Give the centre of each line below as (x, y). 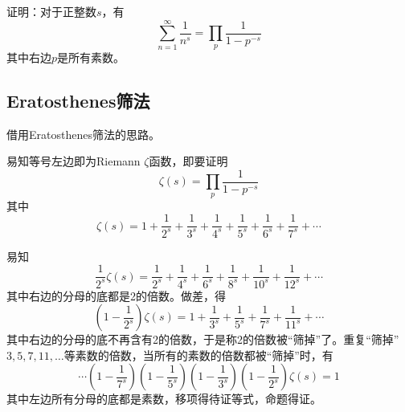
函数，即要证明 (188, 161)
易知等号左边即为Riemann (74, 161)
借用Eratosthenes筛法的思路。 (83, 134)
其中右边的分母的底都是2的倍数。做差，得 (116, 295)
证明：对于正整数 (51, 11)
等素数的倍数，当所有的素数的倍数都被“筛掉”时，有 (198, 355)
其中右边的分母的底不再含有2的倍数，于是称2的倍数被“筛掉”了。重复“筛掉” (203, 339)
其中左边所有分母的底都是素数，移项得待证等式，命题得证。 (164, 399)
